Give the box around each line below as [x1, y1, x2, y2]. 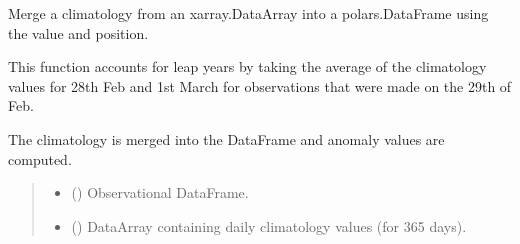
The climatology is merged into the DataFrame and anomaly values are [8, 128, 445, 149]
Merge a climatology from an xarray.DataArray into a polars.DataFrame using [8, 3, 489, 23]
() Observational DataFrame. [71, 182, 249, 203]
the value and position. [8, 22, 149, 43]
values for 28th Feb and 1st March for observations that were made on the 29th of [8, 75, 512, 96]
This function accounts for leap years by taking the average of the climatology [8, 56, 487, 77]
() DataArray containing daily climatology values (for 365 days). [71, 215, 467, 236]
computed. [8, 148, 72, 169]
